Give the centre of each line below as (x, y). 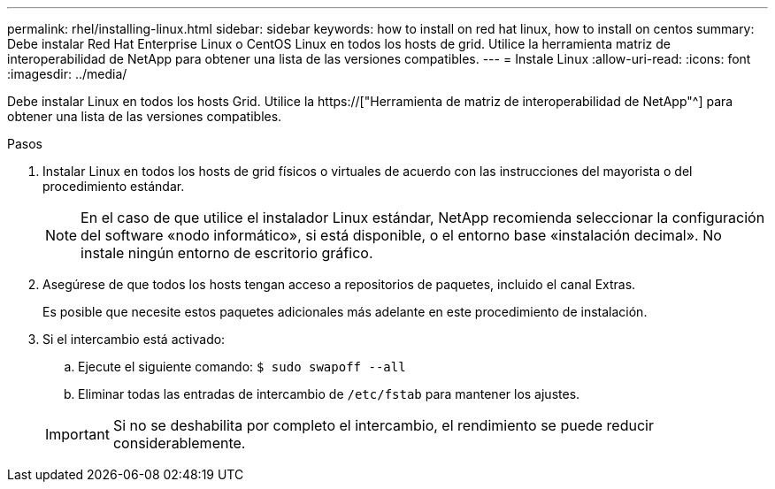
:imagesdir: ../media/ (67, 74)
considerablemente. (179, 443)
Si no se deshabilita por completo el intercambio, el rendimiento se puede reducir (383, 425)
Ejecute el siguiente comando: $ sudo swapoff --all (242, 367)
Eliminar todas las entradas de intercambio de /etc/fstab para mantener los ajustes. (329, 394)
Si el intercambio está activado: (134, 339)
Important (77, 434)
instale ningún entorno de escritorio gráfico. (227, 253)
